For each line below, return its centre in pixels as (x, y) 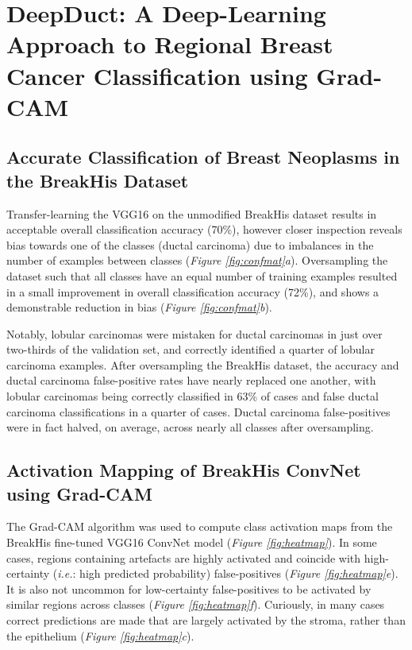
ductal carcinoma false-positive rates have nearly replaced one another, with (191, 380)
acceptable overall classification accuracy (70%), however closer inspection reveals (204, 229)
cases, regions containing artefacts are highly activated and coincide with (184, 557)
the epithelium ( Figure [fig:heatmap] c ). (100, 635)
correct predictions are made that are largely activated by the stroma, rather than (206, 620)
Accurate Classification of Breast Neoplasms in (203, 157)
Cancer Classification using (157, 75)
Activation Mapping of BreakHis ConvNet (184, 470)
